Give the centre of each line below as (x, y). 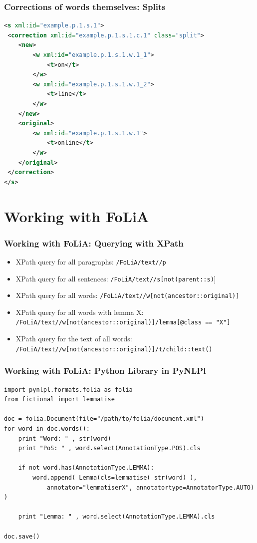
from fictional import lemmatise (59, 400)
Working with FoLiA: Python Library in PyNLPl (105, 371)
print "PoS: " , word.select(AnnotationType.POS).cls (109, 448)
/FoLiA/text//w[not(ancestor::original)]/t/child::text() (114, 349)
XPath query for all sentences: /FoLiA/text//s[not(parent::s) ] (116, 278)
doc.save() (22, 536)
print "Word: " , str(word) (65, 438)
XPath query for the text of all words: (74, 339)
